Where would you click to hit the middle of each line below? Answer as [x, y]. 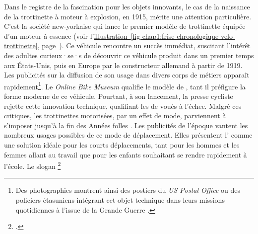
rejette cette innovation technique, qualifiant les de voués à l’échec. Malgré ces [123, 106]
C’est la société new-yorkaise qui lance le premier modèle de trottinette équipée [125, 26]
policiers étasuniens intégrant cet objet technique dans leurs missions [120, 200]
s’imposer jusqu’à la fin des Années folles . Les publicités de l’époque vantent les [126, 125]
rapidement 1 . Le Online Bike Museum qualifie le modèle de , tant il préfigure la [125, 85]
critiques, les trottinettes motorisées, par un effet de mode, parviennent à [115, 116]
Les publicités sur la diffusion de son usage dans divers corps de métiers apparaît [127, 75]
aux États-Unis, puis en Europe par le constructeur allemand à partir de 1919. [123, 65]
